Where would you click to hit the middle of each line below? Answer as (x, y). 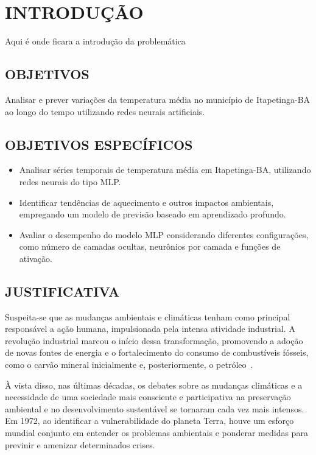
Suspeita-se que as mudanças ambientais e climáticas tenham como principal (148, 316)
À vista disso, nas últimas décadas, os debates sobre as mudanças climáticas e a (154, 385)
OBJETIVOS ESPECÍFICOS (99, 144)
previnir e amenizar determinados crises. (80, 444)
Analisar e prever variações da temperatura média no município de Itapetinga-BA (158, 99)
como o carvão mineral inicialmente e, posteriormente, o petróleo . (129, 365)
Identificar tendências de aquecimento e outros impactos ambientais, (146, 202)
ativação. (36, 258)
